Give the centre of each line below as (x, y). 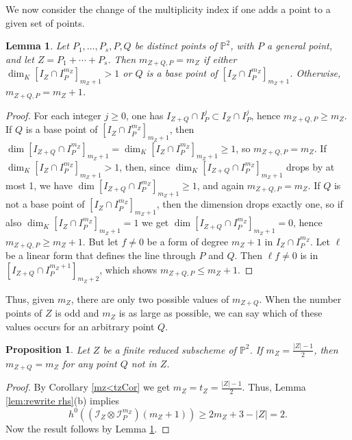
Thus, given (30, 298)
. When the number (300, 298)
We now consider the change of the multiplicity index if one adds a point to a (168, 9)
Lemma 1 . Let (37, 46)
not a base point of (45, 204)
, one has (144, 115)
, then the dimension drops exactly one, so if (250, 204)
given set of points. (45, 22)
